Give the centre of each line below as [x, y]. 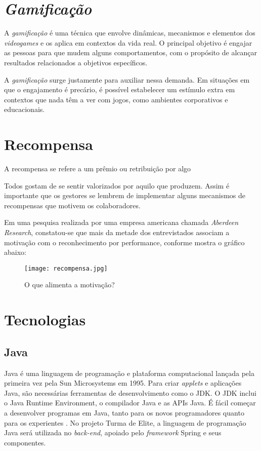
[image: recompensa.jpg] [66, 268]
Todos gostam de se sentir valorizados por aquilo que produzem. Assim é [117, 185]
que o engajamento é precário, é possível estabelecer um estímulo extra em [120, 89]
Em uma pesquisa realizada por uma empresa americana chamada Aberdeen [121, 222]
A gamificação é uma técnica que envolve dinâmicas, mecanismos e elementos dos [130, 33]
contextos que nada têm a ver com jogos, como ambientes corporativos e [116, 99]
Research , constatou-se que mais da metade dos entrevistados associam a [117, 232]
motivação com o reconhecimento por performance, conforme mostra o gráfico [124, 242]
